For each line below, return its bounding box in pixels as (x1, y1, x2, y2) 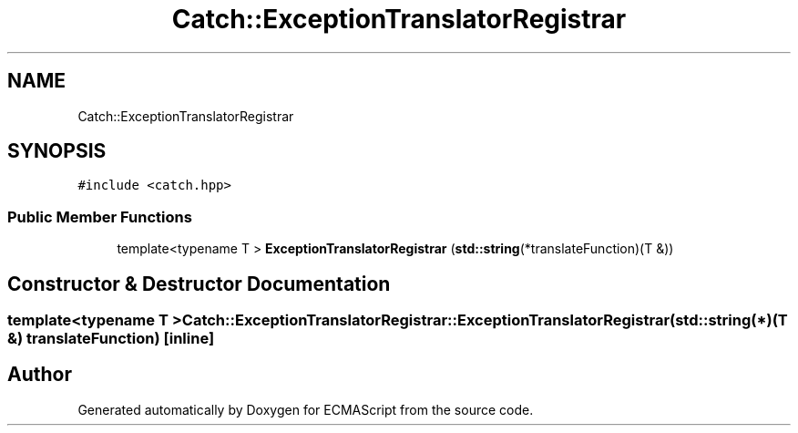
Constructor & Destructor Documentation (7, 272, 391, 295)
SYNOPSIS (7, 139, 107, 163)
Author (7, 363, 72, 387)
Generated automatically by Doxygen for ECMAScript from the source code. (77, 401, 534, 418)
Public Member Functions (7, 207, 192, 226)
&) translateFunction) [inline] (7, 329, 215, 348)
